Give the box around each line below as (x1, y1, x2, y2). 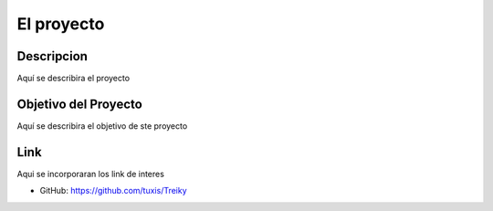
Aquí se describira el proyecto (16, 73, 131, 84)
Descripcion (16, 48, 89, 64)
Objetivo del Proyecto (16, 96, 143, 111)
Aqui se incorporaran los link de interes (16, 168, 164, 179)
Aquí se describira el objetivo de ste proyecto (16, 120, 188, 132)
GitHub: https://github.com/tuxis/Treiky (39, 185, 187, 196)
